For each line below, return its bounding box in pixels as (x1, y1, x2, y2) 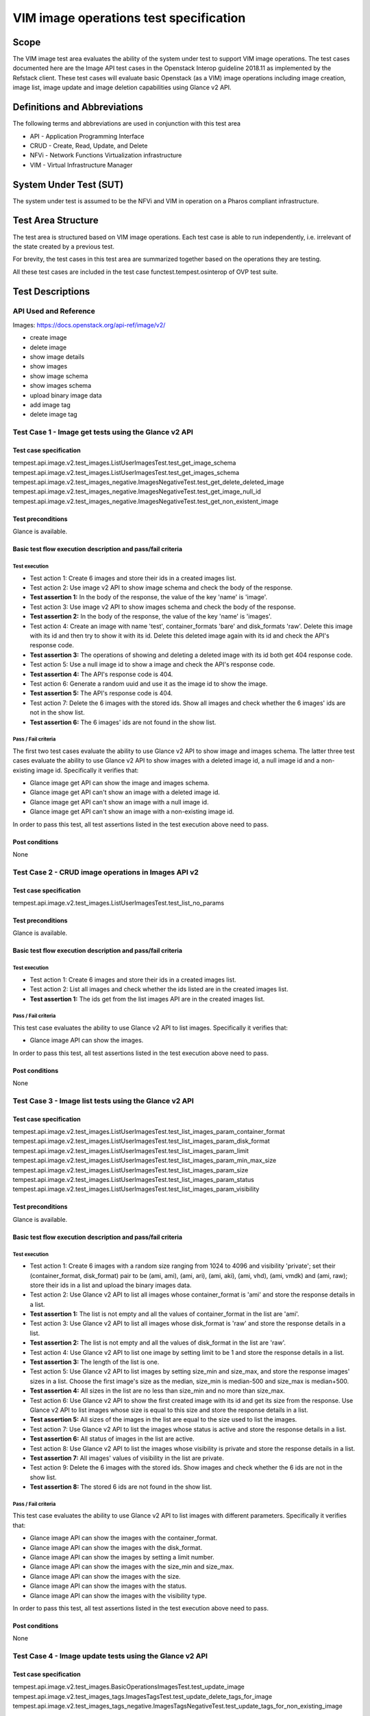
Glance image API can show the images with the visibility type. (29, 1591, 207, 1599)
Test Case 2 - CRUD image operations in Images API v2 (12, 867, 199, 877)
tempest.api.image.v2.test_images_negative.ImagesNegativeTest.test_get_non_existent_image (12, 497, 279, 505)
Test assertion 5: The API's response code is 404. (29, 689, 173, 697)
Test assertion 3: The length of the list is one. (29, 1358, 160, 1366)
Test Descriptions (12, 286, 90, 297)
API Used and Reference (12, 306, 95, 316)
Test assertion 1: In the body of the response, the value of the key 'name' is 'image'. (29, 593, 268, 601)
